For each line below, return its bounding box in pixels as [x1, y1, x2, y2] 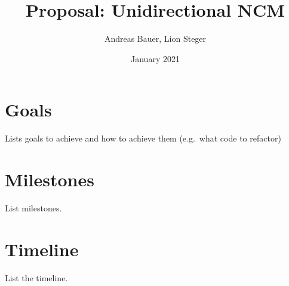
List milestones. [5, 201, 62, 214]
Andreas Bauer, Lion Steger [104, 32, 207, 45]
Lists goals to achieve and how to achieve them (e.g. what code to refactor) [5, 132, 281, 144]
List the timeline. [5, 271, 68, 284]
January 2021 [131, 52, 180, 64]
